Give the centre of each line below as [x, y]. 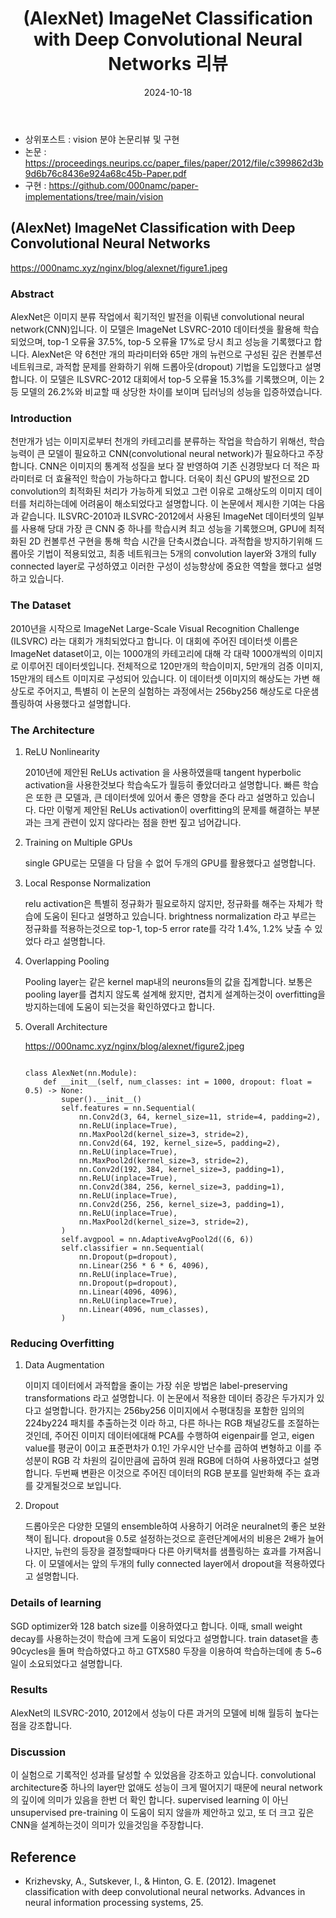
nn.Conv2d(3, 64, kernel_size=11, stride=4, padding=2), [200, 1117]
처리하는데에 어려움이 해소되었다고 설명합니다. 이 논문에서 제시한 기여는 [167, 504]
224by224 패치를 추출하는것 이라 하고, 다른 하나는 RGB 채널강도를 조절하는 [172, 1423]
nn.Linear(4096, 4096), [128, 1292]
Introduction [41, 418]
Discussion [38, 1752]
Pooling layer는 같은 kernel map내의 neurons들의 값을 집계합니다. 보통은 [168, 981]
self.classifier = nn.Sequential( [133, 1248]
